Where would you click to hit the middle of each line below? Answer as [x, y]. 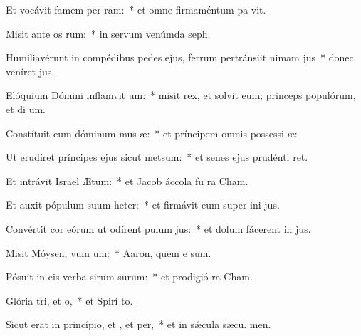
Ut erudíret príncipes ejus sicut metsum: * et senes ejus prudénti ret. [157, 157]
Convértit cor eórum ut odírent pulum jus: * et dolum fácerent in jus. [158, 228]
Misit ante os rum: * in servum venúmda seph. [108, 33]
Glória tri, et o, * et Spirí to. [69, 300]
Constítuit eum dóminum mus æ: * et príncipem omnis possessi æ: [152, 133]
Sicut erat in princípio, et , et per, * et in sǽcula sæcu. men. [138, 324]
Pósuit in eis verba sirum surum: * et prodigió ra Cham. [129, 277]
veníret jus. [30, 71]
